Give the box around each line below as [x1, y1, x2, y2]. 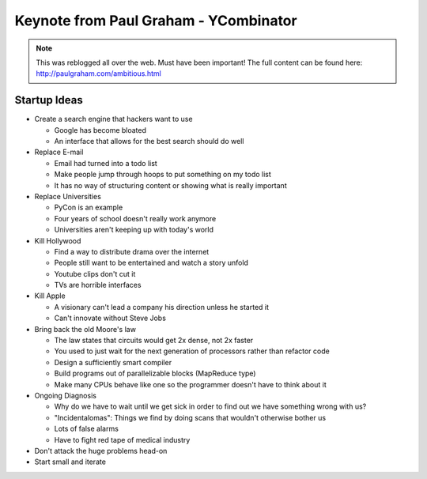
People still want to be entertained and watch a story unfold [54, 258, 249, 268]
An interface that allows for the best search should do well [54, 137, 244, 146]
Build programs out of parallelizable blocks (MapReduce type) [54, 368, 256, 379]
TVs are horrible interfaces [54, 281, 142, 290]
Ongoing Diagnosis [34, 391, 96, 400]
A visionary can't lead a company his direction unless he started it [54, 302, 269, 311]
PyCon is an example [54, 202, 123, 213]
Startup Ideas [14, 93, 83, 107]
